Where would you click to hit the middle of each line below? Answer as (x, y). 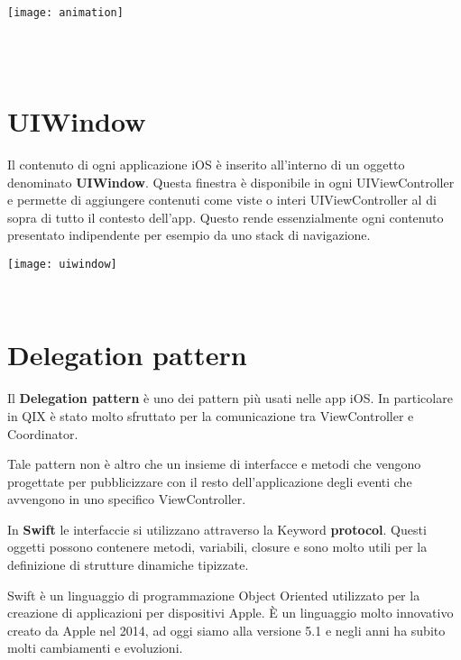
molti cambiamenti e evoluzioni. (95, 648)
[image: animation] (65, 13)
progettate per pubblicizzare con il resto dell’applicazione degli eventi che (210, 481)
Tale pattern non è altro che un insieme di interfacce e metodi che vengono (214, 464)
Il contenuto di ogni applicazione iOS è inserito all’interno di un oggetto (206, 164)
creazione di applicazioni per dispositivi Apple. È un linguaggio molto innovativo (230, 613)
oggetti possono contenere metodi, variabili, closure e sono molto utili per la (217, 547)
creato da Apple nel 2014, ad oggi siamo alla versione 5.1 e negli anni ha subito (226, 630)
